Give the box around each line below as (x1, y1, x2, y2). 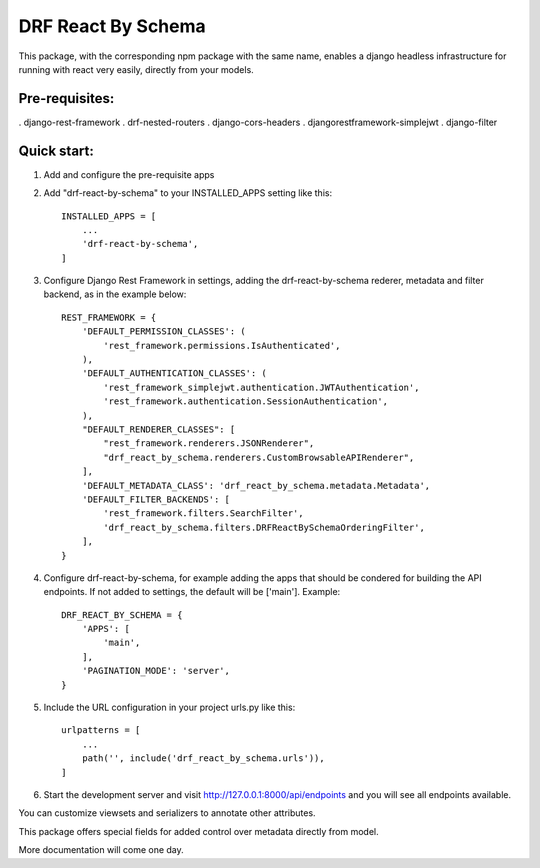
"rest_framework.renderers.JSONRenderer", (103, 438, 315, 449)
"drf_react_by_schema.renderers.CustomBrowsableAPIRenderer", (103, 451, 415, 463)
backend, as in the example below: (43, 288, 187, 300)
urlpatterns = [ (61, 725, 141, 736)
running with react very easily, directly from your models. (18, 63, 254, 75)
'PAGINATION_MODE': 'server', (81, 665, 230, 677)
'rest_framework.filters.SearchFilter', (103, 508, 304, 519)
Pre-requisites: (18, 90, 115, 107)
